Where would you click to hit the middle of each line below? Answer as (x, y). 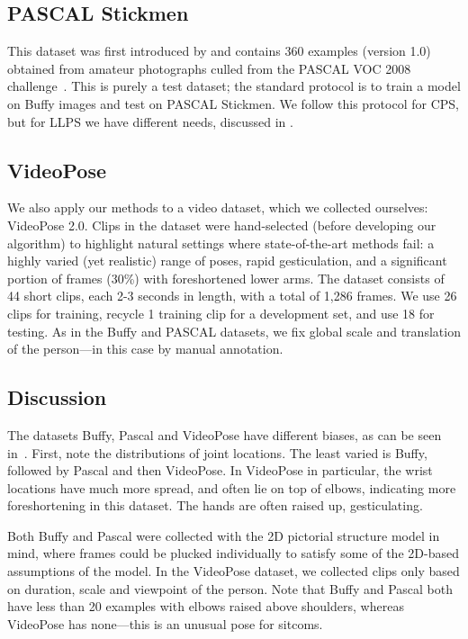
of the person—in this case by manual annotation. (145, 349)
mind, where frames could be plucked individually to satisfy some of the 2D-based (233, 553)
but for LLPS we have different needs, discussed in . (150, 121)
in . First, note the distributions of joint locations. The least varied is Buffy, (217, 452)
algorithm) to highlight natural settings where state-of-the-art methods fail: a (221, 243)
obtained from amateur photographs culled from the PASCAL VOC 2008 (209, 68)
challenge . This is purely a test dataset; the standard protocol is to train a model (234, 86)
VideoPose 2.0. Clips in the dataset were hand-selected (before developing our (222, 225)
